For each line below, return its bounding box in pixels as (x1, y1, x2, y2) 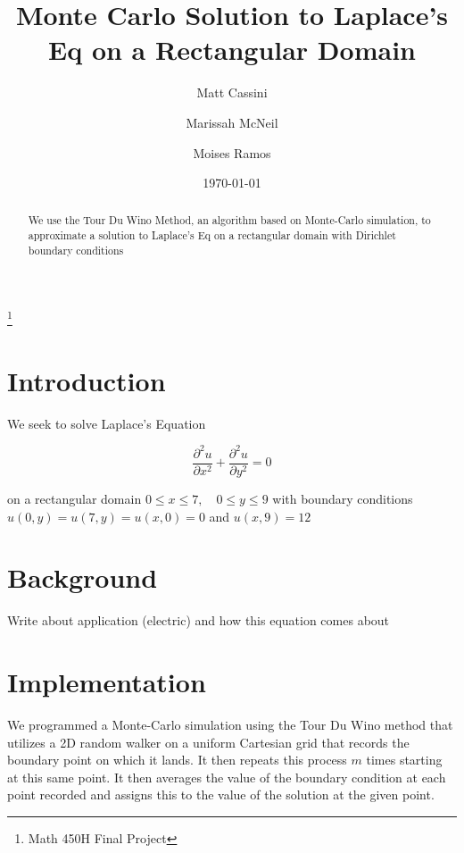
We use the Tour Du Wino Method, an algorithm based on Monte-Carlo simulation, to (28, 213, 431, 228)
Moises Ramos (193, 143, 271, 162)
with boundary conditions (272, 489, 413, 507)
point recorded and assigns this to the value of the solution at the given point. (7, 785, 435, 804)
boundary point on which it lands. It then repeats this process (7, 750, 347, 769)
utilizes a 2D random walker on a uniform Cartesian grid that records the (7, 732, 410, 751)
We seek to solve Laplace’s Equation (7, 414, 206, 432)
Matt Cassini (196, 83, 268, 102)
